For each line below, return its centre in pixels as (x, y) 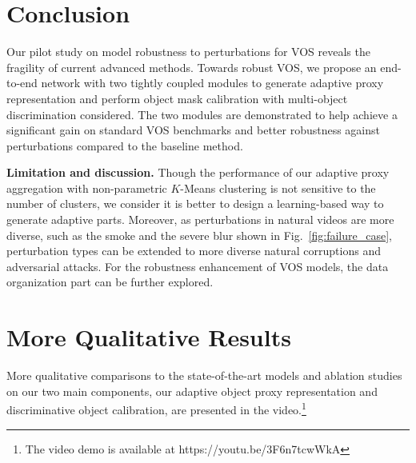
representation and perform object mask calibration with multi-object (177, 98)
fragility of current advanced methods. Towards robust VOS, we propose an (192, 67)
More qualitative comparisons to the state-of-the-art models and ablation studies (204, 375)
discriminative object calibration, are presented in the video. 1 (156, 408)
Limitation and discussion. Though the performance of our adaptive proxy (198, 172)
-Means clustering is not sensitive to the (278, 188)
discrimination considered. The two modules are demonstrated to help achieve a (202, 114)
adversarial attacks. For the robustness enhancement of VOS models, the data (198, 266)
